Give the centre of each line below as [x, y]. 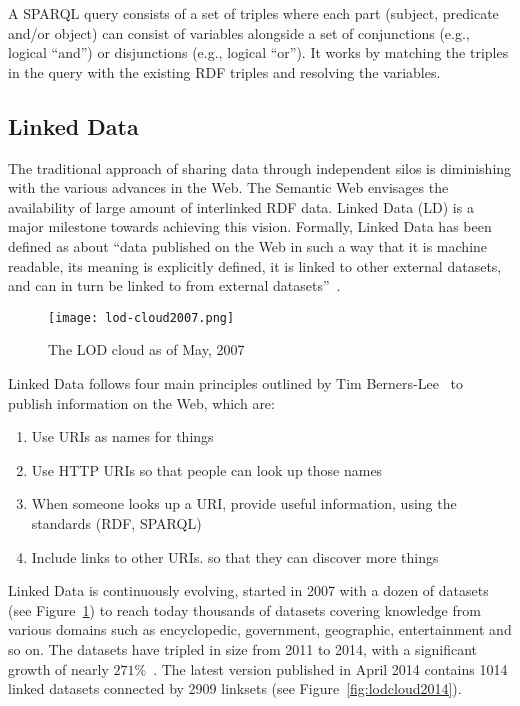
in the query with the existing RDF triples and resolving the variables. [224, 71]
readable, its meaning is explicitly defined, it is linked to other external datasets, [255, 265]
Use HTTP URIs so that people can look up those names [207, 469]
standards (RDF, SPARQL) [116, 522]
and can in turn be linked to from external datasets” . [174, 285]
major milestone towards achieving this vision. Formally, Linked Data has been [250, 226]
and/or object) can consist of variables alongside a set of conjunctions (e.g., [239, 32]
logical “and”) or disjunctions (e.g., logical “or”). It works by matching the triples [258, 52]
